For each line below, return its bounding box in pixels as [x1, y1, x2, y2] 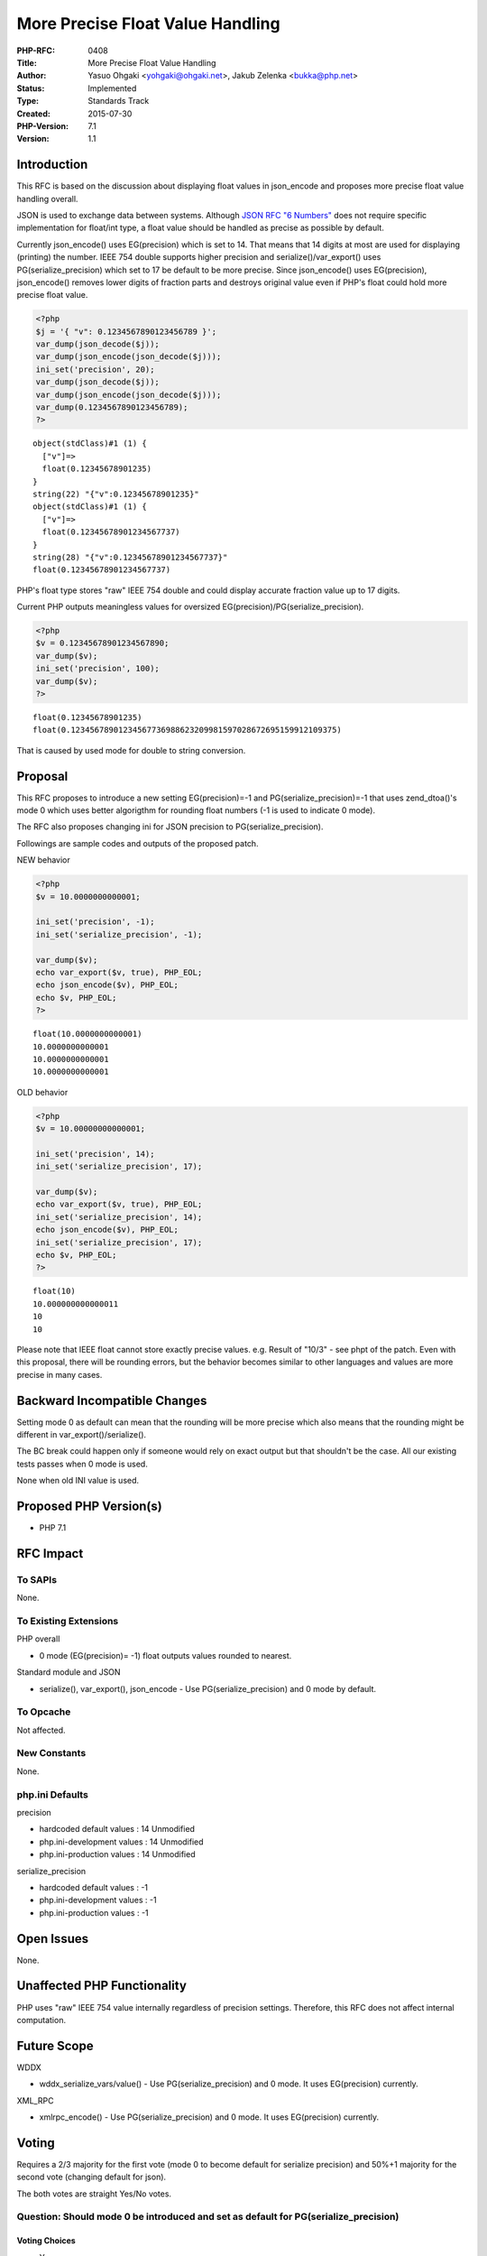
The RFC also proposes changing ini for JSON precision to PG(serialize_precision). [16, 821, 324, 832]
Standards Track [87, 96, 150, 106]
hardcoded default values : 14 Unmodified [39, 1824, 196, 1835]
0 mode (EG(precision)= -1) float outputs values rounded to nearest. [39, 1650, 292, 1660]
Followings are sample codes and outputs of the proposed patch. [16, 837, 259, 848]
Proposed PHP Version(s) [16, 1498, 162, 1513]
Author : [16, 70, 47, 81]
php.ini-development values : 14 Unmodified [39, 1836, 204, 1847]
